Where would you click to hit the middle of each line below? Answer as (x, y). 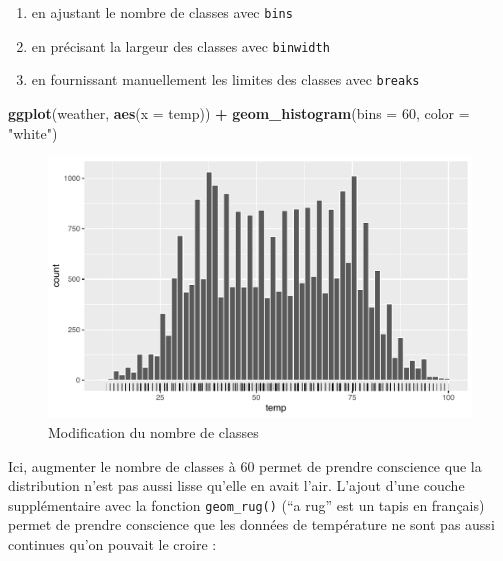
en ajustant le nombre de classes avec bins (162, 12)
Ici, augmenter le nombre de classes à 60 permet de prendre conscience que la (245, 465)
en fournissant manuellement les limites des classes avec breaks (225, 79)
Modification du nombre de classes (153, 432)
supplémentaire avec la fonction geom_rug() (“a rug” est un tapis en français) (246, 504)
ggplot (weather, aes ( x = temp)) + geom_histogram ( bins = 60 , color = (239, 112)
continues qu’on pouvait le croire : (112, 544)
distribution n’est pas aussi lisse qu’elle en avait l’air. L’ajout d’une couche (236, 485)
